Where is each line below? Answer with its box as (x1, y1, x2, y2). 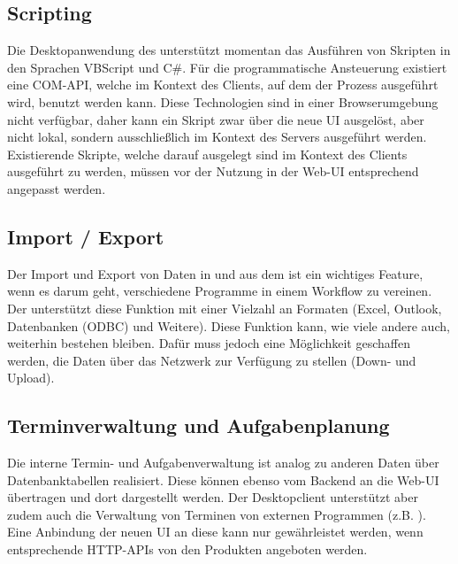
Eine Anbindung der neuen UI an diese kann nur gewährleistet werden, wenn (7, 522, 424, 541)
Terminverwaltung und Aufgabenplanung (7, 412, 390, 439)
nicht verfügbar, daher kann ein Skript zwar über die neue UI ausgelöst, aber (7, 110, 424, 128)
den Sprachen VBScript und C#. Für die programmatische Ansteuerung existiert (7, 58, 447, 76)
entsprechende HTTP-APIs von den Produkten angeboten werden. (7, 540, 368, 559)
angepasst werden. (7, 179, 106, 197)
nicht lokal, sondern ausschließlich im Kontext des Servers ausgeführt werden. (7, 127, 427, 146)
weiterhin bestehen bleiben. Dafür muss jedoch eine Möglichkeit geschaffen (7, 334, 410, 352)
